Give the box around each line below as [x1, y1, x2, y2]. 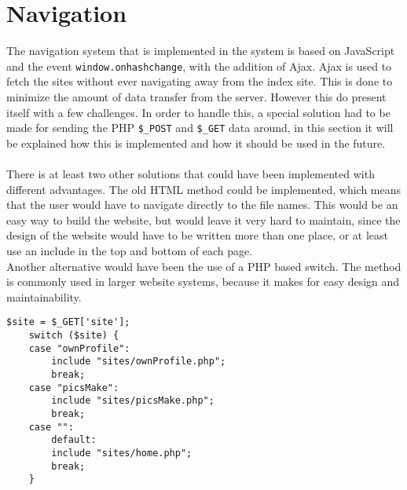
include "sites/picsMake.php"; [51, 395, 214, 407]
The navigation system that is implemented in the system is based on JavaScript [6, 42, 395, 59]
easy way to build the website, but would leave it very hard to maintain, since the [6, 211, 401, 228]
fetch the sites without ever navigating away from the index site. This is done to [6, 73, 393, 90]
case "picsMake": [28, 382, 119, 393]
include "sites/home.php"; [51, 447, 192, 459]
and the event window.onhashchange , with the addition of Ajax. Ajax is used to [6, 57, 392, 74]
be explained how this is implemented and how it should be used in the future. [6, 134, 386, 151]
